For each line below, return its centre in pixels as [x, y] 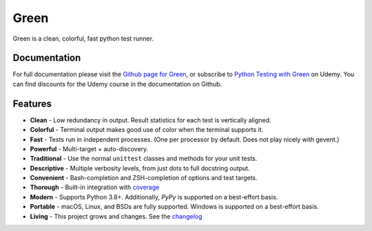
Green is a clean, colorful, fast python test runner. [83, 38]
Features [32, 103]
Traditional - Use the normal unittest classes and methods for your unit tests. [144, 159]
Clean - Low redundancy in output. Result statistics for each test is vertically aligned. [151, 120]
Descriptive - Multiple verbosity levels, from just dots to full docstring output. [140, 168]
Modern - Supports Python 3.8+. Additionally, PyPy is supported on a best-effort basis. [154, 197]
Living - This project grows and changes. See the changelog [116, 216]
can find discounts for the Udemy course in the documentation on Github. [117, 84]
